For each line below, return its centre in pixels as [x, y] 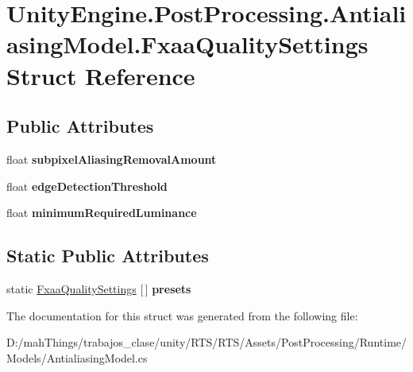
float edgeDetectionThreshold [87, 186]
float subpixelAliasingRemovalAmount [112, 159]
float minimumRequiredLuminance [102, 213]
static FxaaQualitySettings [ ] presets [99, 288]
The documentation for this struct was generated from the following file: [182, 315]
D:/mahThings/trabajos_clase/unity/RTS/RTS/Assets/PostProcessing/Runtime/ [207, 342]
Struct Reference [101, 75]
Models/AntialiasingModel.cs [77, 357]
